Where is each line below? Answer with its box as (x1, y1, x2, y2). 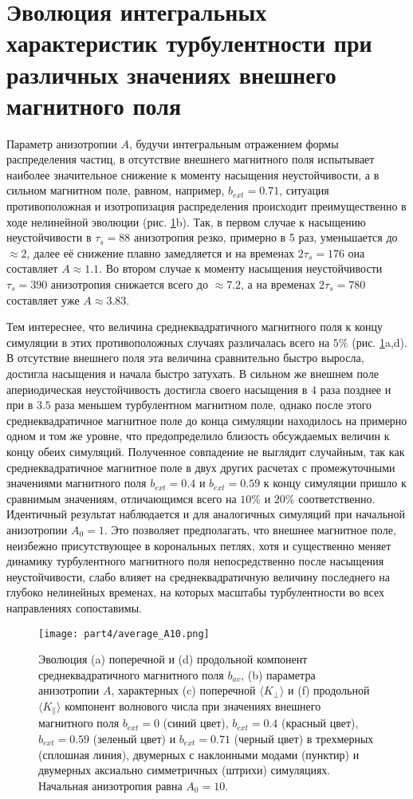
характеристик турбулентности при (6, 26, 372, 59)
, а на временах (241, 276, 316, 293)
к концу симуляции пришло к (263, 474, 407, 491)
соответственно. (298, 490, 376, 506)
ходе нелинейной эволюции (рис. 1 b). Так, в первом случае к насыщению (6, 213, 366, 230)
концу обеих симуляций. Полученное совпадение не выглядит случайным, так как (6, 443, 405, 459)
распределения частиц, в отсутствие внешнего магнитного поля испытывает (6, 151, 375, 167)
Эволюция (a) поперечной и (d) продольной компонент (38, 651, 308, 667)
